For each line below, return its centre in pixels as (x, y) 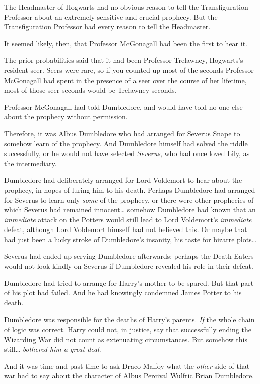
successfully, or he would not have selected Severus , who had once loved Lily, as (127, 153)
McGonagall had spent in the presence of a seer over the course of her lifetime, (125, 80)
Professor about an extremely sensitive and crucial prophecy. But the (111, 16)
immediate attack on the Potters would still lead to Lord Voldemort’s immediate (128, 219)
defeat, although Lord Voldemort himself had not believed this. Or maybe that (126, 229)
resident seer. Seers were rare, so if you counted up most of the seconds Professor (129, 70)
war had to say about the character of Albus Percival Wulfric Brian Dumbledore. (129, 376)
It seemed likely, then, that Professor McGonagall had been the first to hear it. (126, 43)
